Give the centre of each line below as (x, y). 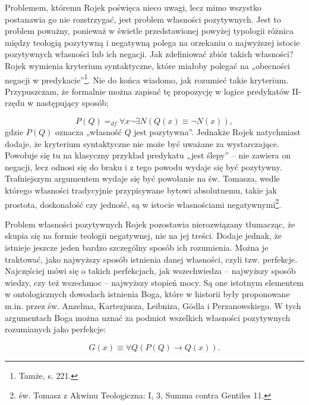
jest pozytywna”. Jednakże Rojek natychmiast (217, 132)
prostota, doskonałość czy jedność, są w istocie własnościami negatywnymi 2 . (143, 203)
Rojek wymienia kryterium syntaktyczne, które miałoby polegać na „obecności (147, 65)
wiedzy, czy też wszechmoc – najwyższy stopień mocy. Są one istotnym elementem (154, 282)
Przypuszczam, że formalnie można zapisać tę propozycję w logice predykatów (147, 91)
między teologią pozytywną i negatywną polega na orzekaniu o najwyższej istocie (152, 42)
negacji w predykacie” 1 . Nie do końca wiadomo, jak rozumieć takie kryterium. (147, 79)
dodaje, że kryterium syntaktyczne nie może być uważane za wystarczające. (142, 143)
